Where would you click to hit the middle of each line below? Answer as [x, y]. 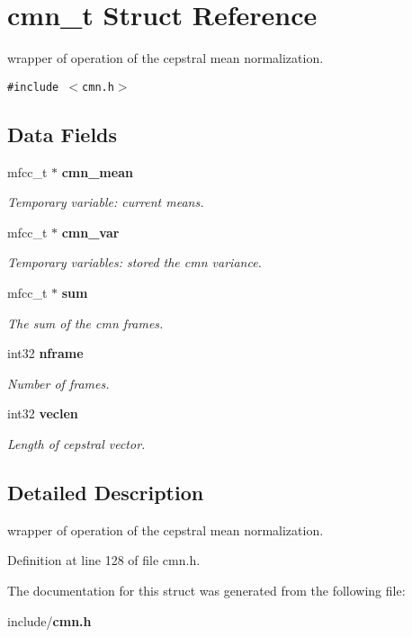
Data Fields [63, 134]
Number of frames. [58, 383]
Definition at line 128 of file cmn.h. [104, 560]
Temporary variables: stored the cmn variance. [134, 262]
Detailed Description [106, 492]
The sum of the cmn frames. [85, 323]
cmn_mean [97, 171]
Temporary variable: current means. [106, 202]
